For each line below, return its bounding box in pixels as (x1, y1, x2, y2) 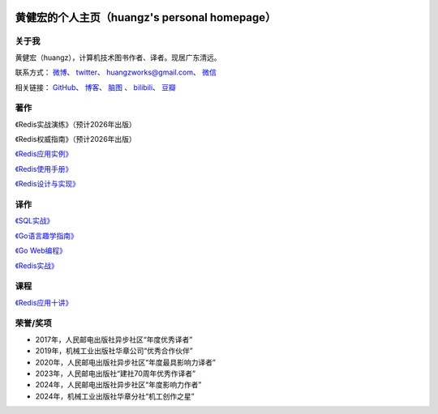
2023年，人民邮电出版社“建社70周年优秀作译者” (35, 369, 196, 378)
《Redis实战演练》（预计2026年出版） (15, 119, 137, 129)
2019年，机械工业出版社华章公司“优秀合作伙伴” (35, 346, 194, 356)
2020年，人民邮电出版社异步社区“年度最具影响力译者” (35, 357, 217, 367)
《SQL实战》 (15, 216, 54, 226)
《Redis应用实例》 (15, 149, 73, 159)
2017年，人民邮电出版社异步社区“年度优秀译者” (35, 335, 193, 344)
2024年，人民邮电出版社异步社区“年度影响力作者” (35, 380, 202, 390)
